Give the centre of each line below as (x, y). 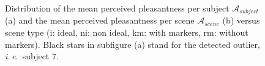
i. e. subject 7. (32, 56)
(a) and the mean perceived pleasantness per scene (100, 20)
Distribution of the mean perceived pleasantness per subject (117, 8)
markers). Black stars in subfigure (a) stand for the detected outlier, (132, 44)
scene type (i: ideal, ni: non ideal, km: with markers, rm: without (127, 32)
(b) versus (241, 20)
